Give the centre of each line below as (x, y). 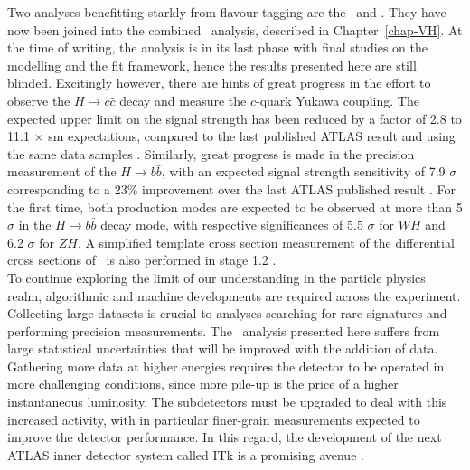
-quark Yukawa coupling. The (337, 100)
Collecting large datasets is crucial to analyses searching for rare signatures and (227, 313)
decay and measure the (183, 100)
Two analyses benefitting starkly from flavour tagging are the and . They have (227, 12)
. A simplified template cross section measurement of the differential (266, 242)
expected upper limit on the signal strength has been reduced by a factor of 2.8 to (235, 118)
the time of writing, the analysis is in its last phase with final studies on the (217, 47)
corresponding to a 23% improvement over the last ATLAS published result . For (231, 188)
